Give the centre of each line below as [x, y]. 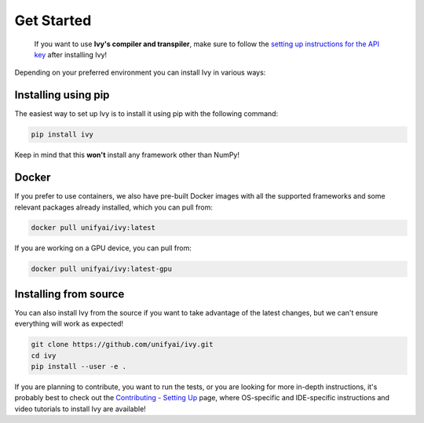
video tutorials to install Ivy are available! [80, 409]
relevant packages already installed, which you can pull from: [114, 207]
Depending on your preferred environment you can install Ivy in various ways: [140, 73]
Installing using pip [62, 95]
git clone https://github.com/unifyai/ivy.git [122, 345]
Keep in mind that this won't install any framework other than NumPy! [127, 155]
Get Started [53, 20]
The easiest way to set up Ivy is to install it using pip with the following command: [146, 114]
